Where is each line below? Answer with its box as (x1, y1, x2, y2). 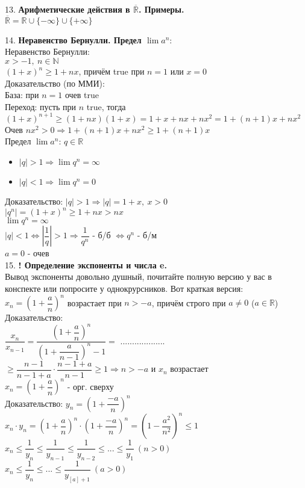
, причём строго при (151, 296, 226, 309)
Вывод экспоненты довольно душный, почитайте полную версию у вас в (5, 270, 272, 283)
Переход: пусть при (5, 100, 76, 113)
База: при (5, 88, 39, 101)
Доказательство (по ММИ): (5, 76, 105, 89)
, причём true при (78, 65, 145, 77)
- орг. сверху (67, 380, 114, 392)
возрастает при (67, 296, 122, 309)
